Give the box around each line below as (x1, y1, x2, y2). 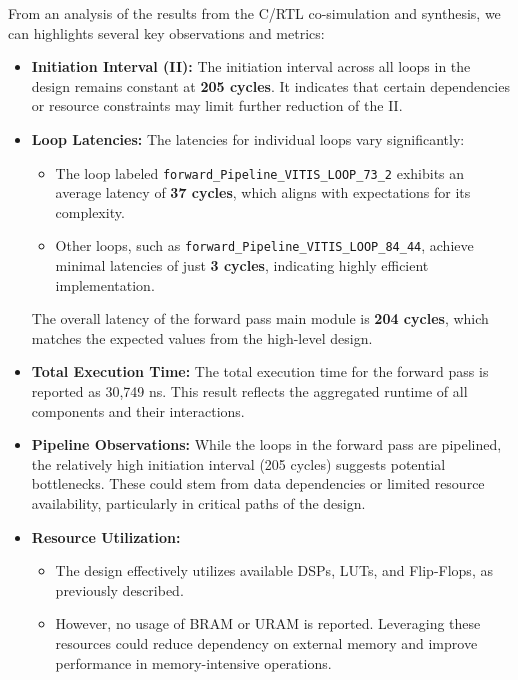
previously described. (55, 579, 184, 600)
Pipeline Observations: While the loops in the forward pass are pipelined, (31, 434, 502, 455)
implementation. (55, 274, 155, 295)
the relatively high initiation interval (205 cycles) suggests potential (31, 453, 446, 474)
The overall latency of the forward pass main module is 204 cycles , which (31, 308, 489, 329)
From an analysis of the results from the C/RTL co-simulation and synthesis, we (8, 3, 501, 23)
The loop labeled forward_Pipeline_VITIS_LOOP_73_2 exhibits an (55, 162, 465, 183)
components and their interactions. (31, 400, 245, 421)
